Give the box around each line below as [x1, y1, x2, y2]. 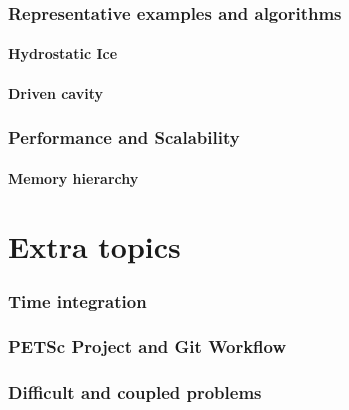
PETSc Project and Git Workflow [8, 334, 287, 359]
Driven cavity [8, 82, 103, 103]
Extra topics [8, 226, 181, 267]
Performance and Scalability [8, 125, 240, 150]
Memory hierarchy [8, 167, 139, 188]
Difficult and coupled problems [8, 380, 262, 405]
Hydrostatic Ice [8, 43, 118, 64]
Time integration [8, 288, 147, 313]
